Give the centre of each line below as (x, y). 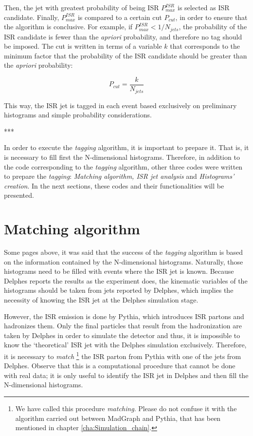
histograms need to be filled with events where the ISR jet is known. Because (119, 271)
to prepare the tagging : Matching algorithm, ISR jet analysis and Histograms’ (119, 176)
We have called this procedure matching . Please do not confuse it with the (126, 408)
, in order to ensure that (211, 17)
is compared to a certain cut (120, 17)
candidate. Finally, (32, 17)
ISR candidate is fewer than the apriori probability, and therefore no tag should (123, 36)
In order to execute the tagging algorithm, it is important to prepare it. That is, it (126, 147)
